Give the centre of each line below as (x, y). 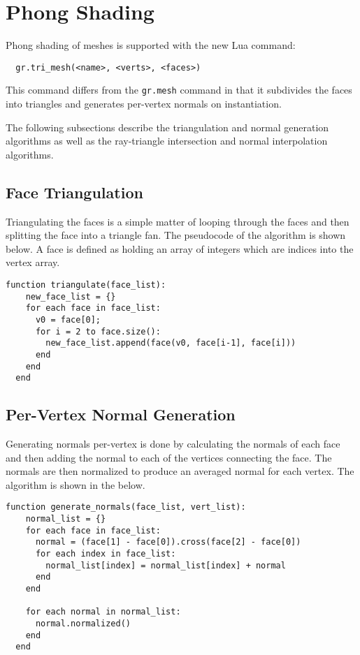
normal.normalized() (83, 624)
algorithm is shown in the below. (75, 484)
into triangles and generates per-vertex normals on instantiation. (144, 104)
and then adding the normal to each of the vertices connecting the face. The (169, 457)
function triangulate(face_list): (86, 285)
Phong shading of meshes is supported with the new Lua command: (151, 45)
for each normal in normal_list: (103, 612)
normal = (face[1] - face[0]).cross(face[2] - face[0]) (168, 542)
